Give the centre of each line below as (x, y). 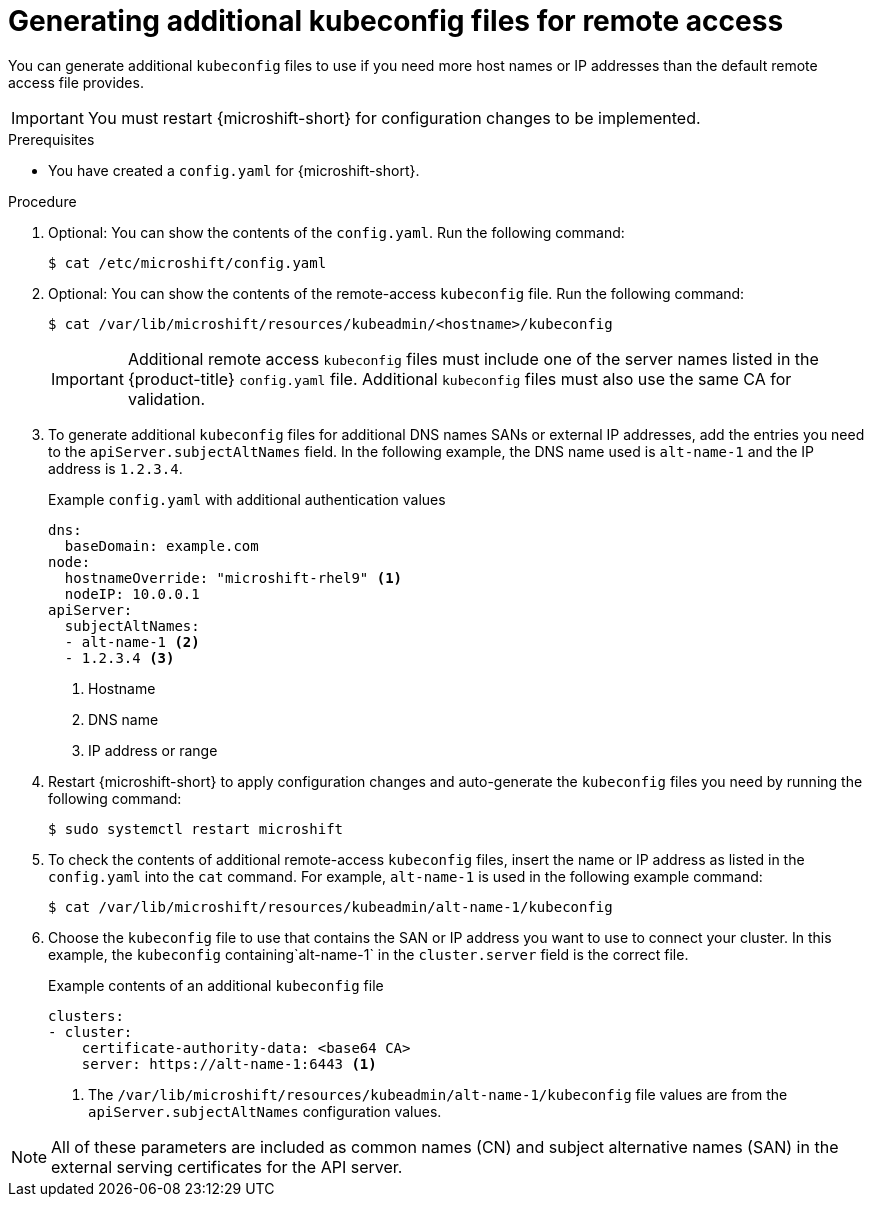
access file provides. (76, 82)
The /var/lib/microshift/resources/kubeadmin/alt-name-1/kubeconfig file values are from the (438, 1094)
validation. (166, 398)
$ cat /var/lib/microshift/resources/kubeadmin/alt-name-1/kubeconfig (330, 906)
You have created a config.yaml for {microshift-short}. (234, 170)
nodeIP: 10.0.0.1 (132, 593)
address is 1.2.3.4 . (115, 468)
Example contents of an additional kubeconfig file (216, 985)
